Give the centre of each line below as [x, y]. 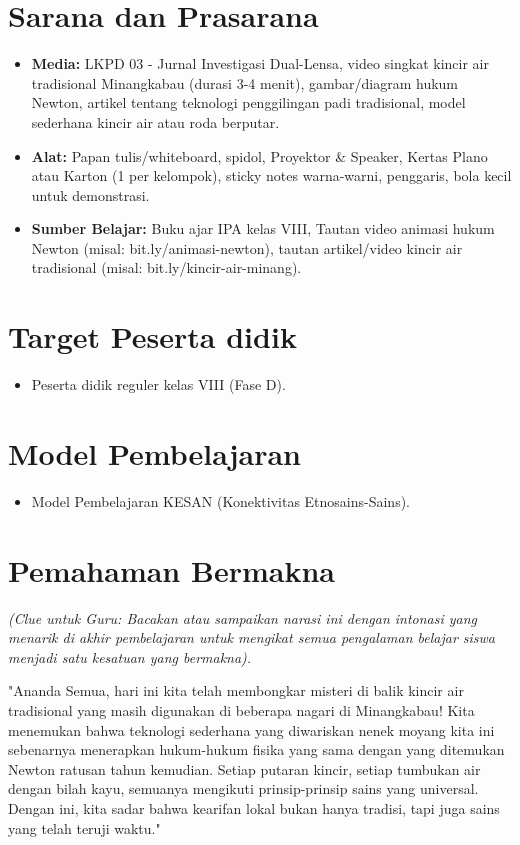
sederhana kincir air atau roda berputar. [155, 121]
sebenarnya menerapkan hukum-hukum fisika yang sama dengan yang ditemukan [256, 749]
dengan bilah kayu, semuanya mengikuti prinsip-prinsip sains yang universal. [243, 788]
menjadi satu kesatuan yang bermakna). [130, 656]
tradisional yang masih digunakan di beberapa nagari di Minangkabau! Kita [241, 710]
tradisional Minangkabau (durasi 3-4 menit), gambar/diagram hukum [245, 82]
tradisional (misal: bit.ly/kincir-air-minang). [166, 267]
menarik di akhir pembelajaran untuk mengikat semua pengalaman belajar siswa [252, 637]
